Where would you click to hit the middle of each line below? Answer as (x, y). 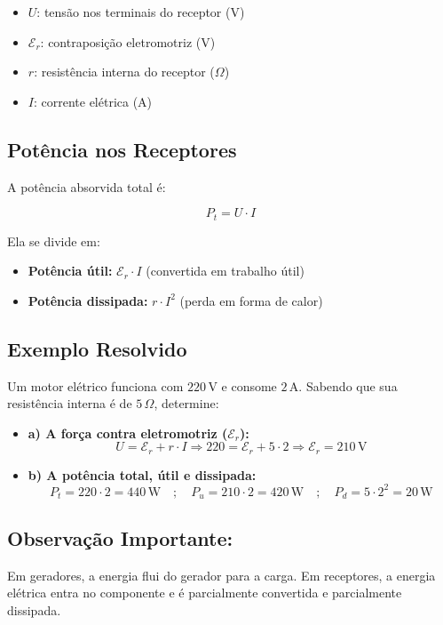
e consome (249, 385)
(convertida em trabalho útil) (225, 271)
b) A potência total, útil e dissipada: (142, 474)
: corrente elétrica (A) (93, 101)
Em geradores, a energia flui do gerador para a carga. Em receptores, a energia (221, 575)
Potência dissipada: (88, 300)
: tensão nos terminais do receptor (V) (141, 12)
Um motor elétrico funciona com (95, 385)
